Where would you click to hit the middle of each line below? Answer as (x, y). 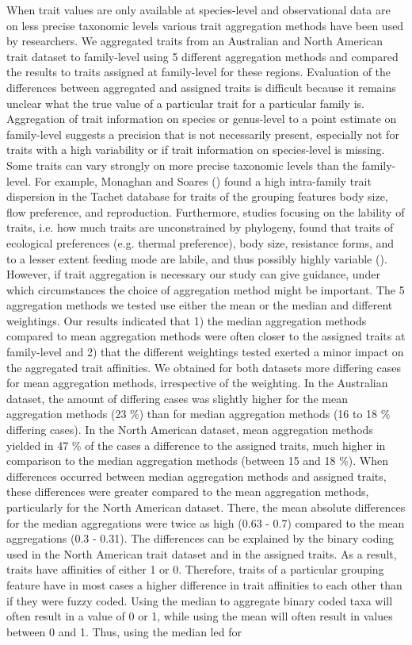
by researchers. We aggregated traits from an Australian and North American (195, 41)
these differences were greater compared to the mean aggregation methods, (188, 491)
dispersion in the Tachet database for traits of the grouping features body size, (197, 196)
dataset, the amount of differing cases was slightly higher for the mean (177, 398)
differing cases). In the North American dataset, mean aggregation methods (190, 430)
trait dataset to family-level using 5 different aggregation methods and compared (202, 56)
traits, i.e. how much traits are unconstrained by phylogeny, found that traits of (200, 227)
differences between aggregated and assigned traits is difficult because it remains (201, 87)
